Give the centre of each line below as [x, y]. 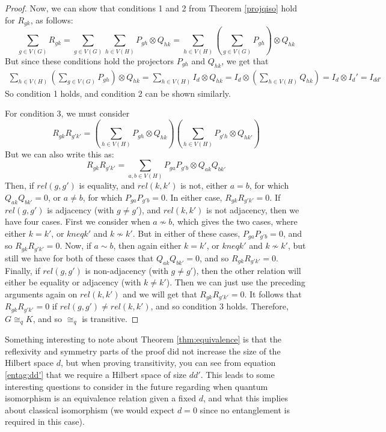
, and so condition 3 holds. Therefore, [219, 306]
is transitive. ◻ [110, 318]
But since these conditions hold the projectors [89, 60]
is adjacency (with [81, 209]
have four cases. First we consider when [78, 221]
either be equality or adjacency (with [73, 282]
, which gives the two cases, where [235, 221]
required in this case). [45, 421]
